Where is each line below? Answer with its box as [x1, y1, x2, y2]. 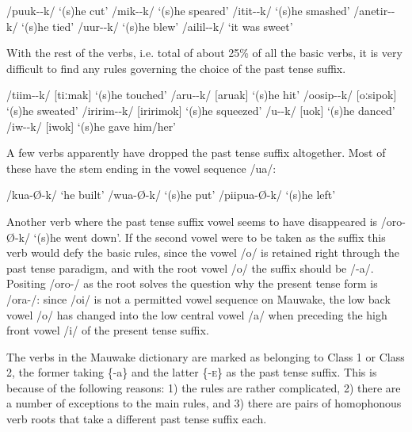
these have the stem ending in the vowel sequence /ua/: [6, 159, 277, 176]
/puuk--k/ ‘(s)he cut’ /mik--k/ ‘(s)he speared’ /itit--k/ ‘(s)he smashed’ [6, 2, 350, 18]
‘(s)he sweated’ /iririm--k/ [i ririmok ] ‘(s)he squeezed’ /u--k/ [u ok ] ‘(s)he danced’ [6, 101, 395, 118]
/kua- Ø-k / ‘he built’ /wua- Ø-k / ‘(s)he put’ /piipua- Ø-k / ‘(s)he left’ [6, 186, 336, 203]
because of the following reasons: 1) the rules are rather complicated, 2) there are [6, 379, 401, 396]
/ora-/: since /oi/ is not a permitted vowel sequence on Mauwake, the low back [6, 290, 391, 307]
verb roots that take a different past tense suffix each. [6, 411, 267, 427]
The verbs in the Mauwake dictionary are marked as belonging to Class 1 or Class [6, 348, 405, 365]
